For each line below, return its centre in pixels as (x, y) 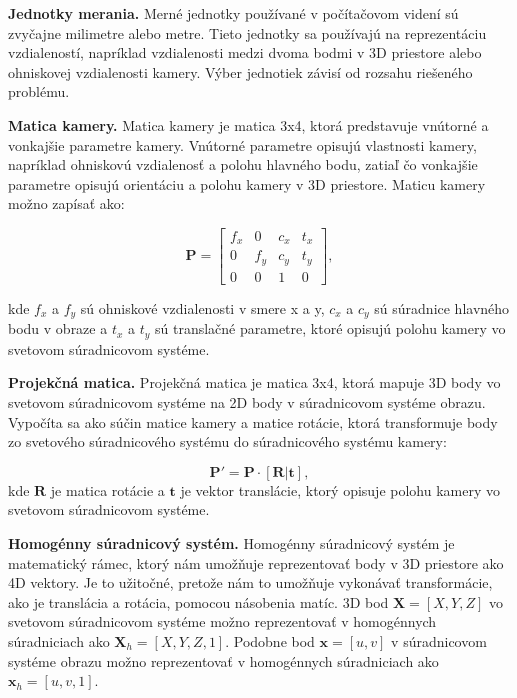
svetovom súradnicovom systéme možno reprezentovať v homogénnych (222, 621)
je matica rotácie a (107, 489)
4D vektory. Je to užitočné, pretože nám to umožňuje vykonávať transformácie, (250, 582)
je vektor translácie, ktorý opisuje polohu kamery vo (340, 489)
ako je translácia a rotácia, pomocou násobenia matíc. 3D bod (198, 601)
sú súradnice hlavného (442, 307)
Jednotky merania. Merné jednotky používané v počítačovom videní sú (233, 13)
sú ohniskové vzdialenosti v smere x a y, (202, 307)
